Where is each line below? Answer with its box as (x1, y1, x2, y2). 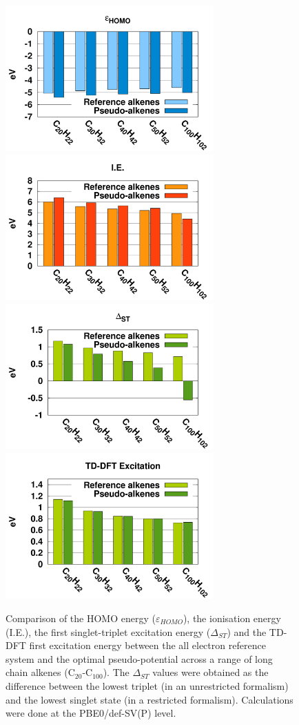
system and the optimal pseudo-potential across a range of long (6, 651, 273, 666)
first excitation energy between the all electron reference (29, 638, 266, 652)
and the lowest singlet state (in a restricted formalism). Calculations (6, 692, 293, 706)
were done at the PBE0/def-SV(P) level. (6, 706, 176, 720)
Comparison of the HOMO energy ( (6, 611, 156, 625)
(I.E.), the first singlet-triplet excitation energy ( (6, 624, 211, 639)
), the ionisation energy (183, 611, 281, 625)
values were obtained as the (152, 665, 269, 679)
